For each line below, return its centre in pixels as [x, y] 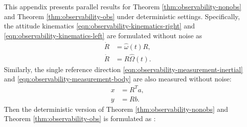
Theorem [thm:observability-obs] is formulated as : [80, 118]
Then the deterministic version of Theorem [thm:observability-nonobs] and [116, 109]
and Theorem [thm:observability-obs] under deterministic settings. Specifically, [122, 16]
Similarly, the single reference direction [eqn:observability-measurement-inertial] [123, 69]
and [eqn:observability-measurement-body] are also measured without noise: [118, 79]
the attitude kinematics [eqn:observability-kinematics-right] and [99, 26]
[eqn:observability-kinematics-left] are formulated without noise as [103, 35]
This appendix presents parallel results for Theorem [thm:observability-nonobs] [123, 6]
